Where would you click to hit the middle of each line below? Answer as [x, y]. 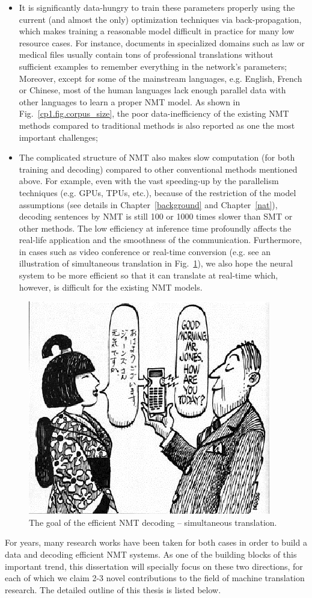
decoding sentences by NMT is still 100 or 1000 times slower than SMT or [156, 216]
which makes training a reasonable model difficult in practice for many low [157, 31]
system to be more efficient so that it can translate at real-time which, [148, 275]
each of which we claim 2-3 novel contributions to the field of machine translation [155, 578]
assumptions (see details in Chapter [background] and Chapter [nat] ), [148, 204]
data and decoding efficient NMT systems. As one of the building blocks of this [151, 554]
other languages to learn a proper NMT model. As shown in [130, 101]
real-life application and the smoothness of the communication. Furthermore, [161, 240]
